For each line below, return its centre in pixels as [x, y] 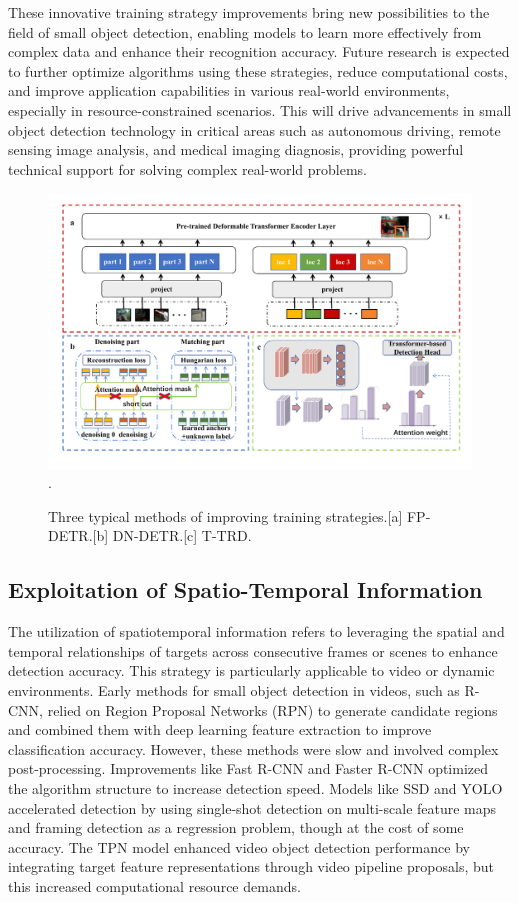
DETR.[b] [78, 535]
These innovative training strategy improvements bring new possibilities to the [249, 12]
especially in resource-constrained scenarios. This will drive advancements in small [260, 109]
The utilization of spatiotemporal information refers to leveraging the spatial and [256, 631]
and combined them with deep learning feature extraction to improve [220, 729]
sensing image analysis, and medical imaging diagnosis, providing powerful [236, 149]
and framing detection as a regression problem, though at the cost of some [236, 827]
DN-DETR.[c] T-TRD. [182, 535]
